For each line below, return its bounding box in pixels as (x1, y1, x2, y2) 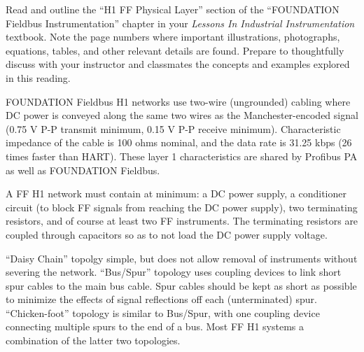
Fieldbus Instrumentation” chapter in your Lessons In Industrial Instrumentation (6, 15, 355, 30)
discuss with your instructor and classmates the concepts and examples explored (6, 57, 350, 71)
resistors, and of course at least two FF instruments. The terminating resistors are (6, 213, 358, 228)
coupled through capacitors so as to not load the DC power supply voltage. (6, 227, 328, 241)
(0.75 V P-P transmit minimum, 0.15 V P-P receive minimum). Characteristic (6, 121, 341, 136)
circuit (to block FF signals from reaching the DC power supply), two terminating (6, 199, 358, 214)
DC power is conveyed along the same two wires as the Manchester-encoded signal (6, 108, 358, 122)
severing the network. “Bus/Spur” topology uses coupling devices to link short (6, 265, 342, 279)
